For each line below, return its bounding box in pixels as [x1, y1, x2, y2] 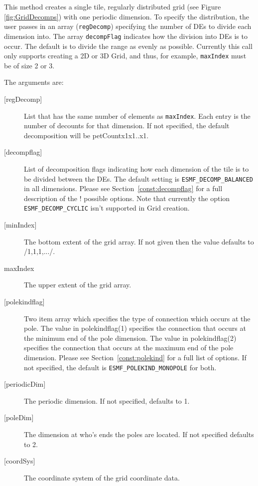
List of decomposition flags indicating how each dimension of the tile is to [24, 163, 249, 174]
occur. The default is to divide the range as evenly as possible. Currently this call [4, 40, 253, 51]
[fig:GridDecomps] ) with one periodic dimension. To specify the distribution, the [4, 11, 249, 21]
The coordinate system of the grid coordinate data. [24, 472, 180, 483]
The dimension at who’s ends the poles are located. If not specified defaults [24, 429, 254, 440]
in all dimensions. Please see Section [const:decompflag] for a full [24, 183, 223, 194]
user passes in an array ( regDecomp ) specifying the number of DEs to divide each [4, 21, 252, 31]
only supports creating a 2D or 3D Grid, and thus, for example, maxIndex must [4, 50, 247, 61]
